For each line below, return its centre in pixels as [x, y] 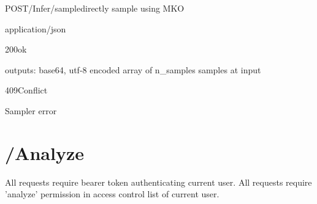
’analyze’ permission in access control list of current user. [112, 194]
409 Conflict [26, 90]
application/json [36, 28]
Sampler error [31, 110]
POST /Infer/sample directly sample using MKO [95, 8]
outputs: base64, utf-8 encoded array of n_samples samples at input [133, 69]
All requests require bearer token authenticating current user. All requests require [158, 182]
